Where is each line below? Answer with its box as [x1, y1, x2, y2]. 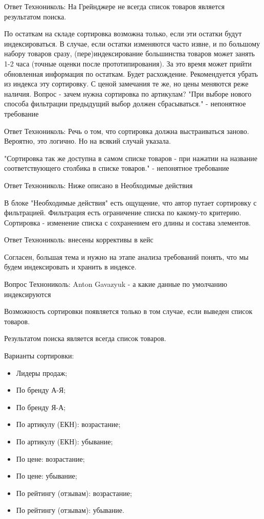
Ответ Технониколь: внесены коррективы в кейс [4, 234, 153, 245]
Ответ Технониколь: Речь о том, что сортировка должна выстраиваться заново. [4, 125, 249, 136]
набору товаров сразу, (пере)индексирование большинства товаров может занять [4, 48, 255, 59]
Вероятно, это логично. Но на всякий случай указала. [4, 136, 171, 146]
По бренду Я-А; [16, 401, 66, 412]
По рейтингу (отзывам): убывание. [16, 505, 124, 515]
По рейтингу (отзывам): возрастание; [16, 487, 132, 498]
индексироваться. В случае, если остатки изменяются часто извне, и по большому [4, 38, 260, 49]
